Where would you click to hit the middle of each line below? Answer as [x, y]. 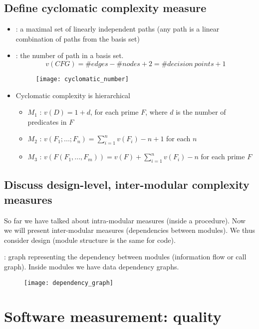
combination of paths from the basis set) [78, 38]
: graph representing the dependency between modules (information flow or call [125, 257]
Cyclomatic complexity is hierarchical [73, 95]
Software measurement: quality [113, 316]
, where [156, 112]
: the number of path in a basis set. [70, 55]
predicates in [47, 121]
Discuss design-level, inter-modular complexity [127, 185]
